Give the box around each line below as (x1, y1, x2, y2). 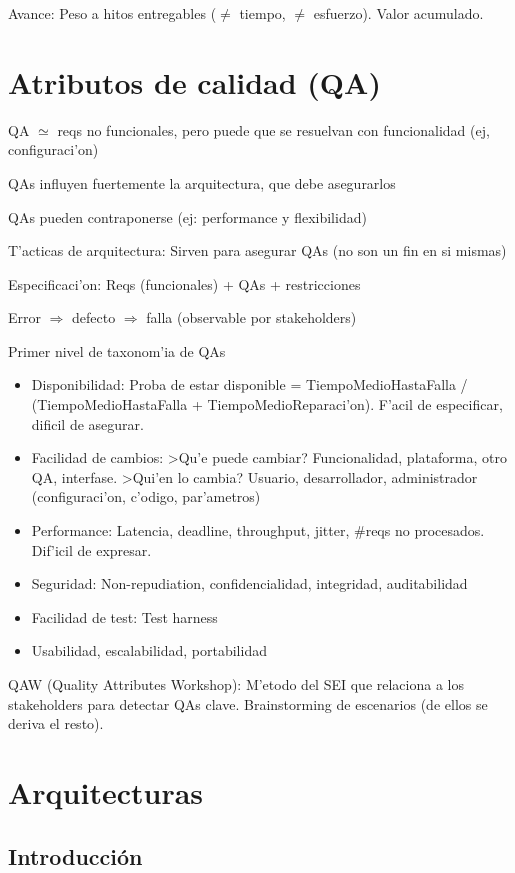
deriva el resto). (8, 713, 104, 734)
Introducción (8, 840, 143, 871)
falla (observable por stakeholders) (146, 307, 357, 328)
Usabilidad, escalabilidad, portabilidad (31, 640, 267, 661)
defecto (72, 307, 116, 328)
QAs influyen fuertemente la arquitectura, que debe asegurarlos (8, 172, 396, 193)
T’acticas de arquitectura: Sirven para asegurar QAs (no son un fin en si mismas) (8, 240, 507, 261)
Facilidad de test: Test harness (31, 606, 218, 627)
